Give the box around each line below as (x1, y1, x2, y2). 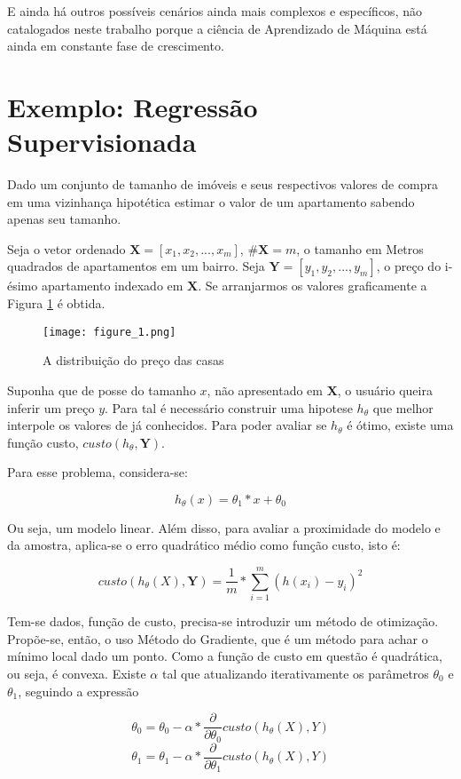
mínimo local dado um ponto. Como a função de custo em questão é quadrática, (7, 647, 442, 665)
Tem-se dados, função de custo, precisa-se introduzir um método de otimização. (7, 612, 439, 631)
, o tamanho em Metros (296, 239, 424, 258)
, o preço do (376, 257, 441, 275)
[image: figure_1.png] (43, 325, 176, 338)
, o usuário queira (337, 380, 433, 399)
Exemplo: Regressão (7, 88, 258, 124)
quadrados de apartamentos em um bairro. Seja (7, 257, 265, 275)
